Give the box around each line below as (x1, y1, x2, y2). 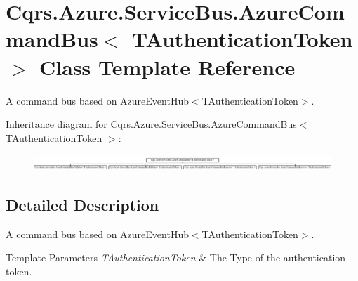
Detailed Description (6, 194, 159, 216)
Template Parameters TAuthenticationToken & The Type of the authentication (6, 250, 346, 265)
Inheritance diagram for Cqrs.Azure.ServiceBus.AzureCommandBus (6, 117, 297, 131)
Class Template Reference (39, 52, 296, 81)
